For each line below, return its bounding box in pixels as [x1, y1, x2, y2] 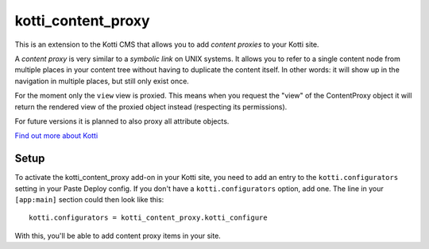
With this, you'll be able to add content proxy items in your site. [14, 231, 222, 240]
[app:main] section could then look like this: [14, 194, 164, 204]
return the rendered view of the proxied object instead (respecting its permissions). [14, 102, 288, 111]
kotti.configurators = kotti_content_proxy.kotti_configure [29, 213, 268, 222]
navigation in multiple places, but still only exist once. [14, 76, 190, 86]
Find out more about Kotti [14, 131, 99, 140]
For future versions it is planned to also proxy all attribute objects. [14, 116, 230, 126]
